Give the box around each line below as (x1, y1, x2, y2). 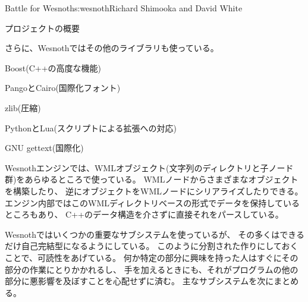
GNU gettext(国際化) (5, 141, 84, 154)
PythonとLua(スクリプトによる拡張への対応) (5, 121, 177, 134)
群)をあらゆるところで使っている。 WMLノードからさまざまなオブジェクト (5, 173, 298, 185)
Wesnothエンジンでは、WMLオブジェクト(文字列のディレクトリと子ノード (5, 161, 294, 174)
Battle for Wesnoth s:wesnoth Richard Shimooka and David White (5, 2, 243, 14)
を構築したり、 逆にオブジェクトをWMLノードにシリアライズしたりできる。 (5, 184, 303, 197)
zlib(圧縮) (5, 101, 41, 114)
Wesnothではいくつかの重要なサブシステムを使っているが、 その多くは (5, 228, 280, 240)
